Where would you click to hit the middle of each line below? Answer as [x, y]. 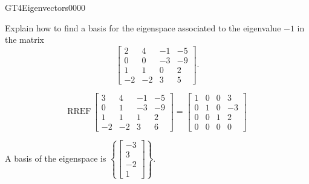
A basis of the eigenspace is [56, 158]
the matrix [24, 40]
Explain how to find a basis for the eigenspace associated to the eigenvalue [143, 27]
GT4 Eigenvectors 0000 [45, 7]
